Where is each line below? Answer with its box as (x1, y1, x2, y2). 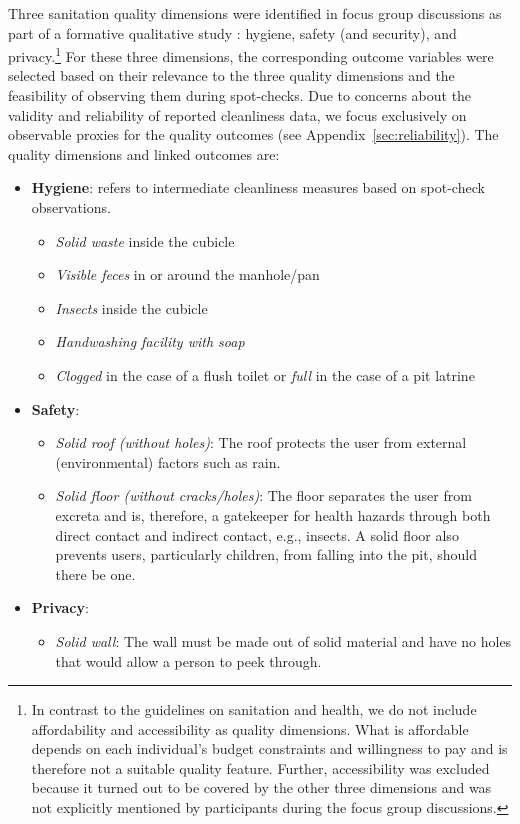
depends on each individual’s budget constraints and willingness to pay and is (31, 738, 508, 759)
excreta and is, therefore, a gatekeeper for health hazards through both (55, 504, 491, 525)
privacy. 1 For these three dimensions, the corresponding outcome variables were (8, 43, 494, 66)
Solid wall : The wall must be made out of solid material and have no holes (55, 630, 512, 651)
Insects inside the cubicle (55, 297, 208, 318)
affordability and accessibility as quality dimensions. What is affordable (31, 718, 469, 739)
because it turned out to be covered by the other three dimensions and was (31, 777, 492, 798)
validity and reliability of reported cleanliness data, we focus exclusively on (8, 104, 467, 125)
